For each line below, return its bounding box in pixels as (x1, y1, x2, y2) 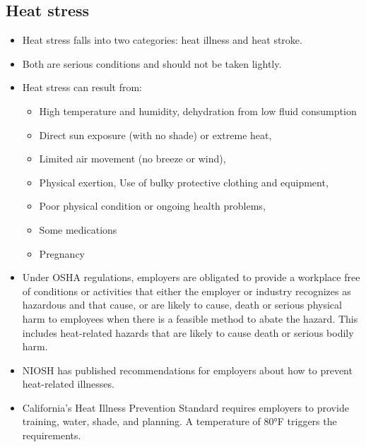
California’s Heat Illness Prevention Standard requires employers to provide (22, 400, 349, 415)
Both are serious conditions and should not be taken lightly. (22, 56, 282, 71)
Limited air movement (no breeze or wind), (39, 151, 226, 166)
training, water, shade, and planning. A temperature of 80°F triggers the (22, 414, 337, 429)
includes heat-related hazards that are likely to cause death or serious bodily (22, 325, 354, 340)
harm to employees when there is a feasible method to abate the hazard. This (22, 311, 358, 326)
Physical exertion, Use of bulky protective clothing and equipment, (39, 174, 329, 189)
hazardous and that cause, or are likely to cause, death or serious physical (22, 297, 342, 312)
